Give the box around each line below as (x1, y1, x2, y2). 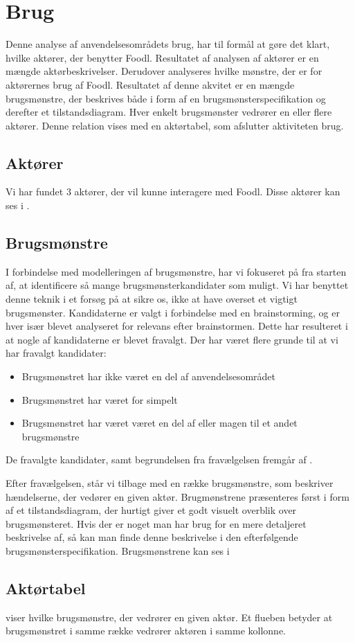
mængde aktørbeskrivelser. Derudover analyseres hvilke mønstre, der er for (6, 64, 322, 78)
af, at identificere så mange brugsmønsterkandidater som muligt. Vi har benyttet (6, 278, 349, 292)
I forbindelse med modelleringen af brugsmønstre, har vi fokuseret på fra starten (6, 264, 347, 278)
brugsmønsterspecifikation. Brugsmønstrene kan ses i (6, 543, 230, 558)
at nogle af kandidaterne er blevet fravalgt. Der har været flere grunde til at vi (6, 332, 338, 346)
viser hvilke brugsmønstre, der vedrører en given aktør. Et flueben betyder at (6, 609, 333, 624)
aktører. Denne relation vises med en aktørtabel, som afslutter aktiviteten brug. (6, 118, 344, 132)
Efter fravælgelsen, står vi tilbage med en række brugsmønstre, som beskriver (6, 476, 334, 490)
